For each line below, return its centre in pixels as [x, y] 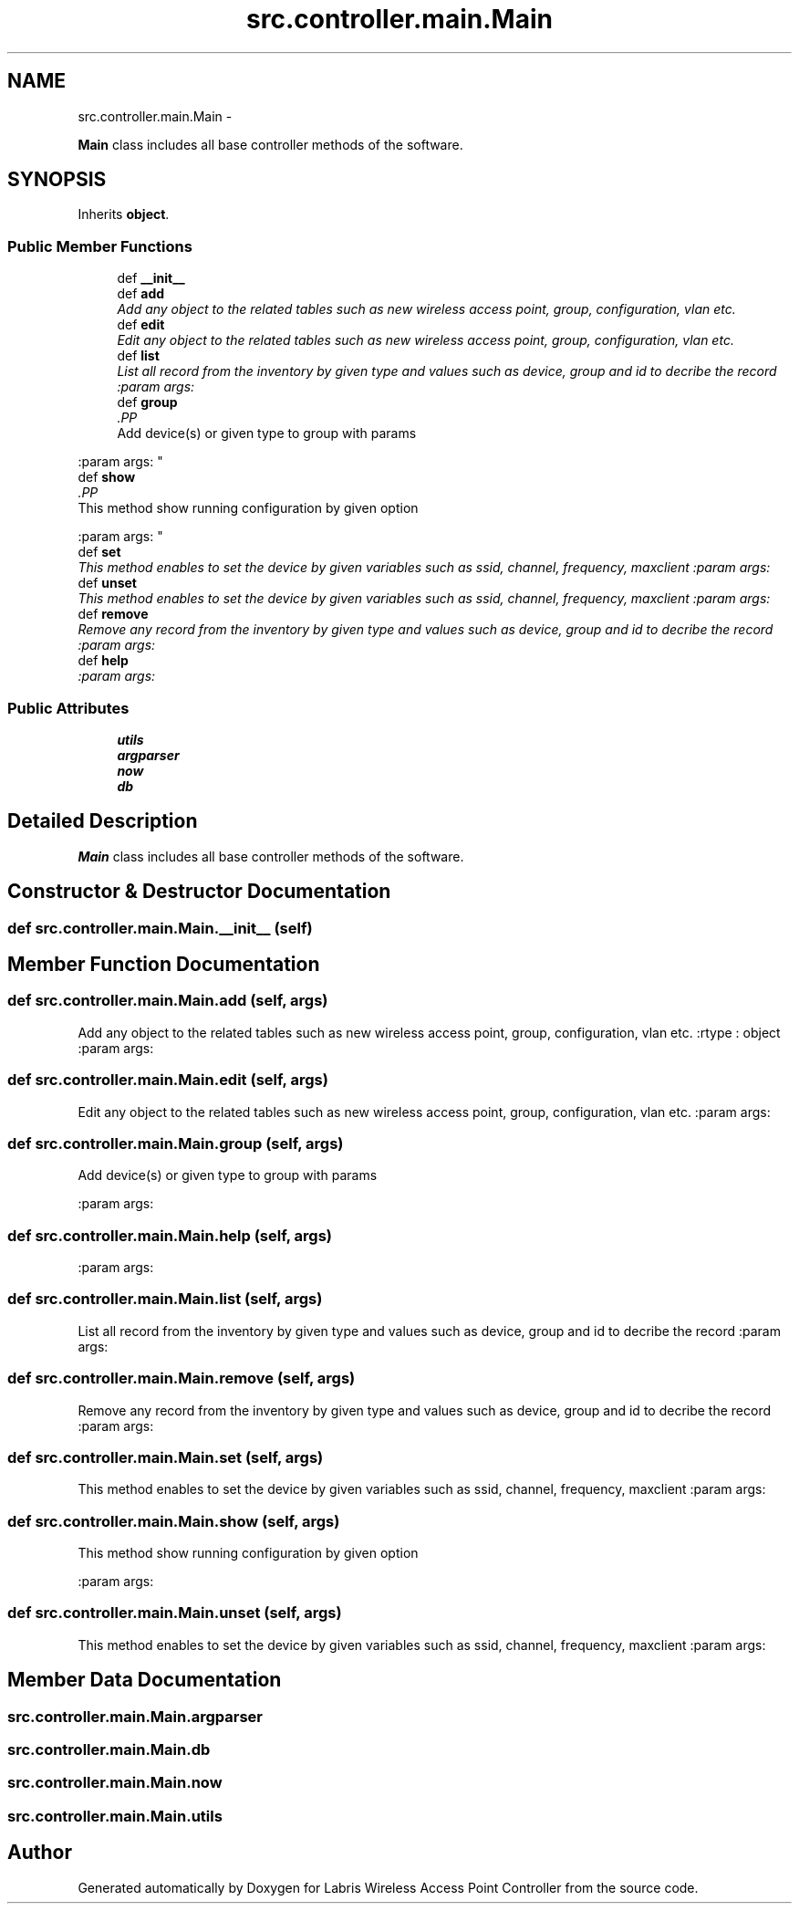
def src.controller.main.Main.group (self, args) [176, 1143]
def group [147, 402]
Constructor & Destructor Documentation [199, 892]
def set [99, 552]
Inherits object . [124, 214]
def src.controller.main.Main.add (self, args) [168, 1001]
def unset [107, 583]
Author [40, 1853]
